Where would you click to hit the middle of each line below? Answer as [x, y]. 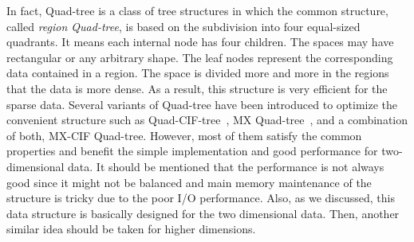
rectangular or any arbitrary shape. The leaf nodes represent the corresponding [200, 57]
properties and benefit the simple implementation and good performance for [192, 151]
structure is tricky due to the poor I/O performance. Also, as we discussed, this [201, 198]
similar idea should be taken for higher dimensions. [131, 229]
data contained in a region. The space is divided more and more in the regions [198, 73]
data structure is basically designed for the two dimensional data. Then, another [203, 213]
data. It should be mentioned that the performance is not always [226, 166]
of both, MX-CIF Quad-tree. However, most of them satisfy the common [184, 135]
